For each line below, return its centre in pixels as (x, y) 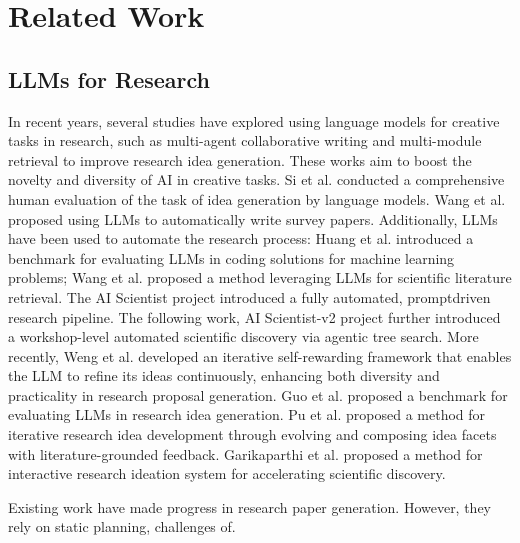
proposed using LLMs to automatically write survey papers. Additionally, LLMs (253, 218)
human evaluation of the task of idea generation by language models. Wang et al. (257, 198)
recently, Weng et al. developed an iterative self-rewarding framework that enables (260, 355)
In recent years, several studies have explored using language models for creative (254, 120)
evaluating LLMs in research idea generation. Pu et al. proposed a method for (247, 414)
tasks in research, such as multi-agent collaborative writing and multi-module (245, 140)
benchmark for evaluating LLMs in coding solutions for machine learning (231, 257)
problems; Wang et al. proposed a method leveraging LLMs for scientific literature (260, 277)
